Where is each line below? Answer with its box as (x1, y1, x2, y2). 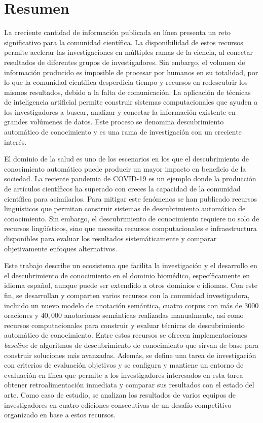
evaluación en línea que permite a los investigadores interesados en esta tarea (4, 369, 243, 380)
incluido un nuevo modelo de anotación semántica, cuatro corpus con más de (4, 300, 242, 310)
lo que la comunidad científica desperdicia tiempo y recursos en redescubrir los (4, 77, 248, 87)
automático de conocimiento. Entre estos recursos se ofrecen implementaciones (4, 330, 247, 340)
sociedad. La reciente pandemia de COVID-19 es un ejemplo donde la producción (4, 173, 256, 184)
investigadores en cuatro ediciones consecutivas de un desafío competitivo (4, 399, 232, 410)
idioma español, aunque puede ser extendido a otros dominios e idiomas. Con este (4, 280, 257, 290)
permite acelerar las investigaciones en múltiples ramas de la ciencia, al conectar (4, 47, 253, 57)
